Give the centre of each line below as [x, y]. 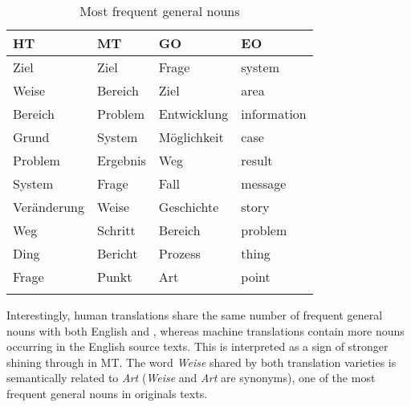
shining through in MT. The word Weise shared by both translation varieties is [201, 362]
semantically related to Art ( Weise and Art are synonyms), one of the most [191, 378]
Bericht [118, 253]
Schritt [116, 230]
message [264, 183]
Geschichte [189, 207]
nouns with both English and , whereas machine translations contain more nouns [205, 330]
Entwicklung [193, 114]
